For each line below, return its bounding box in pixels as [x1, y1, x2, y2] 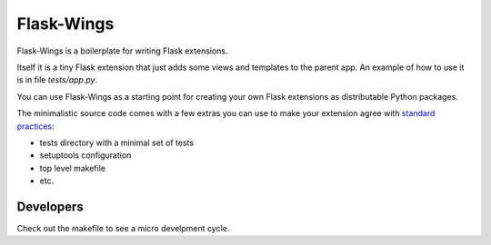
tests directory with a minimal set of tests [39, 137, 195, 148]
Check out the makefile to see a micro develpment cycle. [16, 222, 230, 233]
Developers [16, 199, 84, 214]
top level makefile [39, 162, 106, 173]
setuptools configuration [39, 150, 132, 161]
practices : [16, 121, 55, 132]
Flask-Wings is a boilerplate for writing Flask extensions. [16, 45, 228, 56]
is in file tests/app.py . [16, 74, 98, 85]
